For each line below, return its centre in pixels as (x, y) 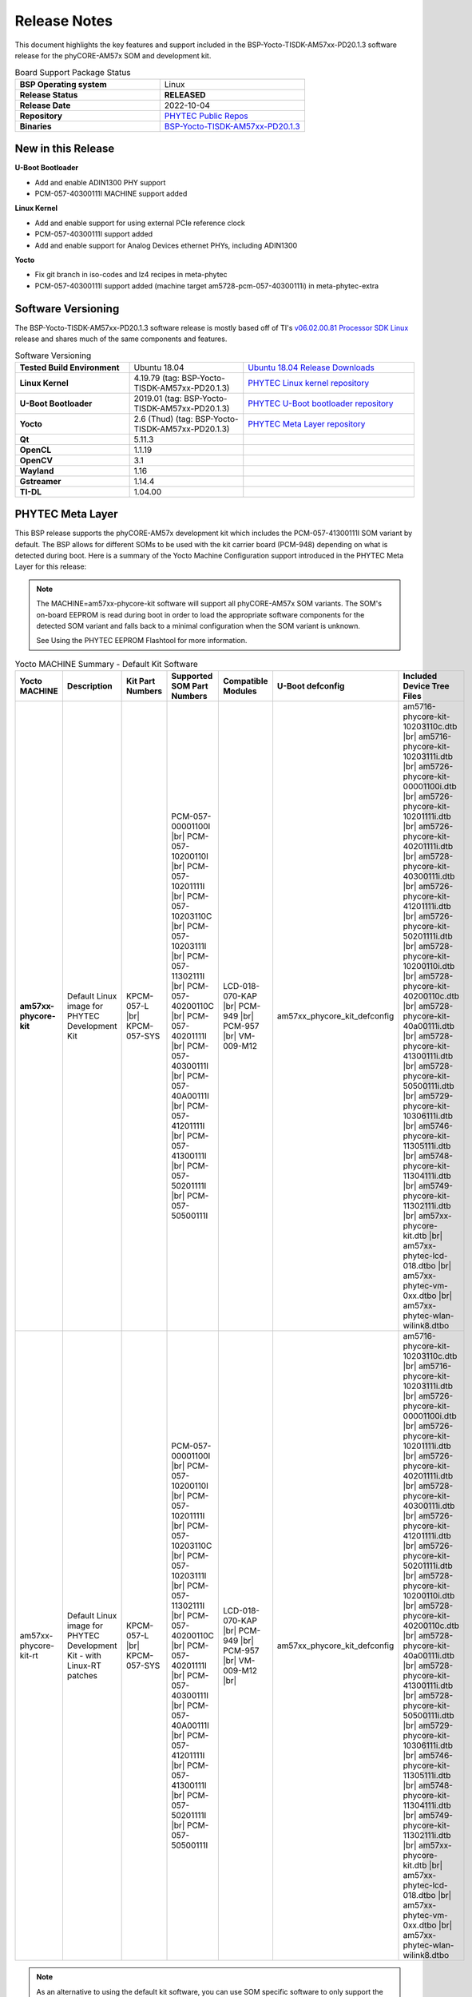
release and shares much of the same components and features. (121, 339)
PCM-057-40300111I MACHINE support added (111, 193)
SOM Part (190, 686)
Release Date (45, 105)
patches (82, 1676)
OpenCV (36, 460)
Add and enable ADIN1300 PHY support (100, 182)
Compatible (245, 681)
